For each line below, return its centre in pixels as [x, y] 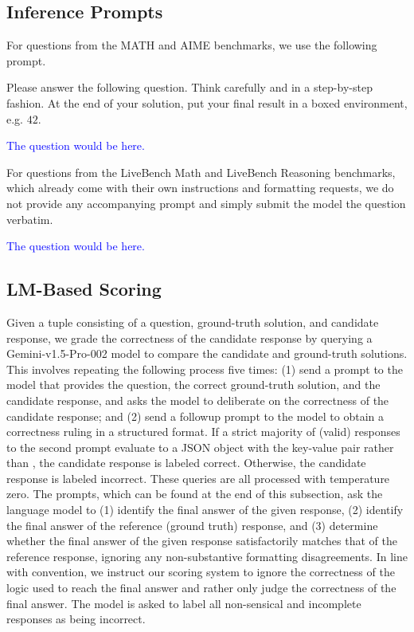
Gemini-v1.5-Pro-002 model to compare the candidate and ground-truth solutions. [207, 353]
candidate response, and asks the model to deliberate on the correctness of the [198, 400]
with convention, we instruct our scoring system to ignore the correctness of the [201, 572]
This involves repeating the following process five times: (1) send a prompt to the [205, 369]
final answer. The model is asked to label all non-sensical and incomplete [184, 603]
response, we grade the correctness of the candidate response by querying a [189, 338]
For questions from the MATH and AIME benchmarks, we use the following [192, 45]
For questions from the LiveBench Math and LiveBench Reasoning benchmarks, [201, 172]
